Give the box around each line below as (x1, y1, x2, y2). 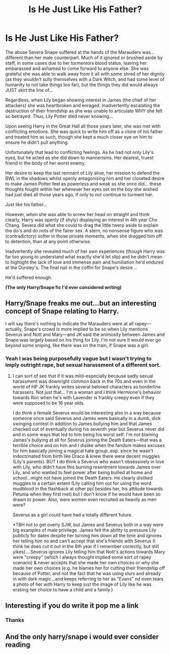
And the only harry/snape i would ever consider (5, 632, 159, 641)
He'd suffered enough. (5, 274, 52, 280)
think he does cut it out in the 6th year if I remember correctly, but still (12, 543, 159, 550)
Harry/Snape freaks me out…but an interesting (5, 299, 157, 308)
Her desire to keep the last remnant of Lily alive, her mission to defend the (5, 170, 160, 176)
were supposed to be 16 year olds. (12, 400, 85, 406)
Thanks (5, 617, 24, 624)
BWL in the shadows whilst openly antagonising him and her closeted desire (5, 175, 165, 181)
